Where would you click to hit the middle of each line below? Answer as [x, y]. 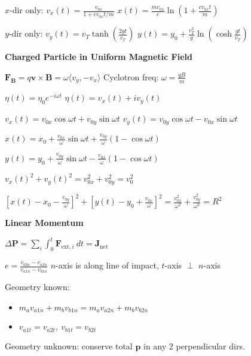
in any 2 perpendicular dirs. [194, 346]
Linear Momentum [44, 223]
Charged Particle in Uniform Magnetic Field [99, 57]
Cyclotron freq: [131, 76]
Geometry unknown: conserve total [69, 346]
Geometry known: [37, 287]
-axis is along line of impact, [107, 265]
